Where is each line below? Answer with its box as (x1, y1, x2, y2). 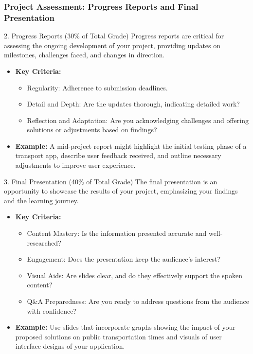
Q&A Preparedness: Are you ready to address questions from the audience (27, 296, 249, 306)
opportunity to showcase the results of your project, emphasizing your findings (4, 186, 238, 196)
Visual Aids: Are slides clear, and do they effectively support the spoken (27, 270, 242, 280)
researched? (27, 237, 61, 248)
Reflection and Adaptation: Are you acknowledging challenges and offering (27, 115, 249, 125)
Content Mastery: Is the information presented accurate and (27, 228, 207, 238)
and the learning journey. (4, 195, 79, 205)
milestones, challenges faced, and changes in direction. (4, 50, 165, 60)
